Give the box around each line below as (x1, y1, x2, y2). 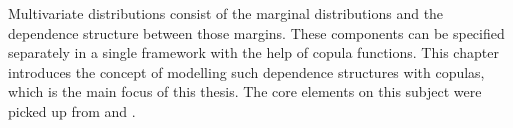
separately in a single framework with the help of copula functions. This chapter (8, 42, 499, 63)
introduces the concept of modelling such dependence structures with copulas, (8, 61, 485, 82)
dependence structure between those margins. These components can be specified (8, 22, 505, 43)
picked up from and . (8, 100, 136, 121)
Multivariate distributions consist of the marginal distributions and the (8, 3, 444, 23)
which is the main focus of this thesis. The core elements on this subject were (8, 81, 482, 102)
